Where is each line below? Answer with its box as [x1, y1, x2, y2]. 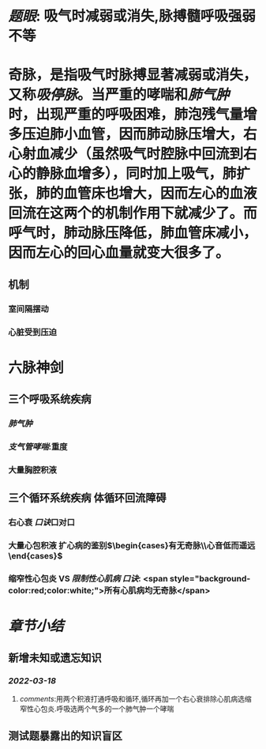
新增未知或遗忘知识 [8, 651, 102, 664]
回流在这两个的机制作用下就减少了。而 [8, 205, 258, 222]
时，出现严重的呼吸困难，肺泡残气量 [8, 106, 244, 123]
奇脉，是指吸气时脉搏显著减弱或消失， [8, 66, 258, 84]
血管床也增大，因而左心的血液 [63, 185, 258, 202]
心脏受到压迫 [8, 326, 58, 337]
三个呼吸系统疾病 [8, 393, 92, 406]
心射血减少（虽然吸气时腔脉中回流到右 [8, 145, 258, 163]
